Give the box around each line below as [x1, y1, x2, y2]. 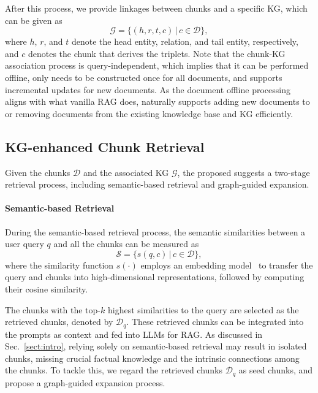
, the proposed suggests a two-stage [177, 166, 310, 178]
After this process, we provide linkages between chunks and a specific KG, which [5, 2, 308, 14]
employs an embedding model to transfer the [140, 258, 313, 271]
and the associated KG [83, 166, 169, 178]
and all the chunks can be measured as [53, 237, 199, 250]
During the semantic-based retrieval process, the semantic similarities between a [5, 225, 306, 238]
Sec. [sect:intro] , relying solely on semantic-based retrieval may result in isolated [5, 340, 307, 353]
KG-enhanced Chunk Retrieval [5, 137, 205, 156]
